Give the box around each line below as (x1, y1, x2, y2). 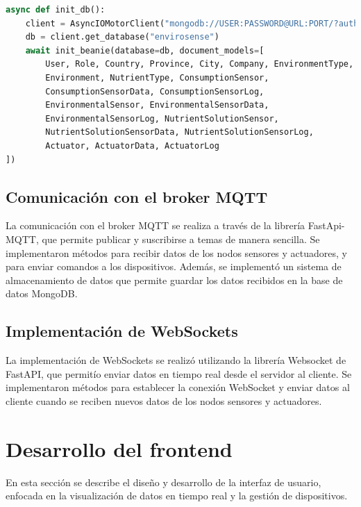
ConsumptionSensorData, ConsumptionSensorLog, (45, 86, 265, 97)
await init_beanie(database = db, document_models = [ (25, 45, 265, 56)
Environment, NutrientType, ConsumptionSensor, (45, 72, 269, 83)
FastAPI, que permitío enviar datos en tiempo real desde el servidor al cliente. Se (6, 366, 352, 381)
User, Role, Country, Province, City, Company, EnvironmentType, (45, 59, 354, 69)
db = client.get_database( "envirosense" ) (25, 32, 219, 42)
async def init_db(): (6, 5, 106, 15)
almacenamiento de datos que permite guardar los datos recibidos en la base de (6, 272, 343, 287)
